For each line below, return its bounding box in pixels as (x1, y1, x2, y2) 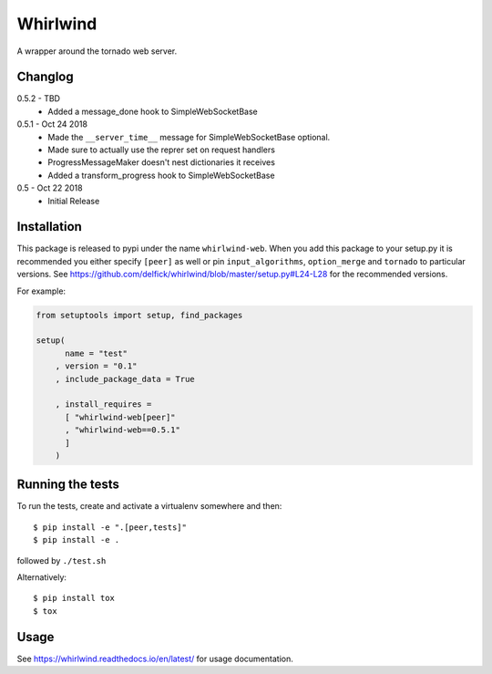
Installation (16, 219, 82, 234)
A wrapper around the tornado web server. (16, 46, 178, 57)
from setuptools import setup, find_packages (36, 310, 243, 320)
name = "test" (65, 347, 128, 358)
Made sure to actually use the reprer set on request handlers (47, 144, 275, 155)
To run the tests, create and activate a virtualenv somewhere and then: (16, 501, 282, 512)
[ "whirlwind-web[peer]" (65, 411, 177, 422)
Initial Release (47, 195, 100, 206)
